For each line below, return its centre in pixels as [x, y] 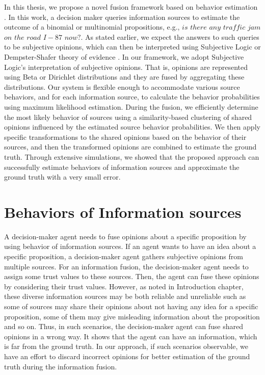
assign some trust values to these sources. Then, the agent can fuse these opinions [132, 276]
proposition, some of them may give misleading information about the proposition [132, 316]
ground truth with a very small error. [62, 177]
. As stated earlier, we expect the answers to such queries [170, 36]
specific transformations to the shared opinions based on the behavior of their [125, 136]
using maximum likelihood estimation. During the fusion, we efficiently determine [131, 106]
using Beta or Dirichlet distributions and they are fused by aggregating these [124, 77]
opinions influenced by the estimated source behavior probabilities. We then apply [132, 127]
